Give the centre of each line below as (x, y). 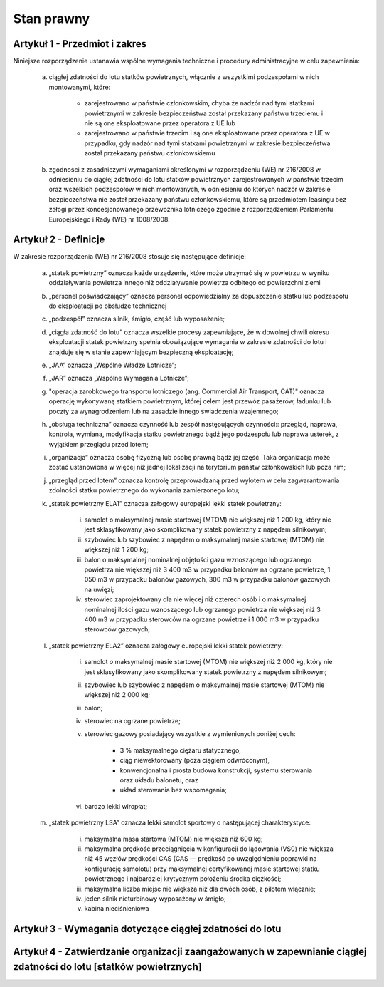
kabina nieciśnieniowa (117, 909)
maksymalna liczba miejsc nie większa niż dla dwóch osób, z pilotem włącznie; (200, 889)
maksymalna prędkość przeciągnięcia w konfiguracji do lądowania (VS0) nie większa (209, 849)
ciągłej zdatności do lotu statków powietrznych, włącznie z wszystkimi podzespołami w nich (184, 77)
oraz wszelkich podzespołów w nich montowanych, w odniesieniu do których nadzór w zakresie (190, 190)
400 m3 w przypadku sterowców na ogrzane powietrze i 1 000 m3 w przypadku (202, 619)
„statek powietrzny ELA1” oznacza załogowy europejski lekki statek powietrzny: (165, 503)
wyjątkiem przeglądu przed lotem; (98, 444)
